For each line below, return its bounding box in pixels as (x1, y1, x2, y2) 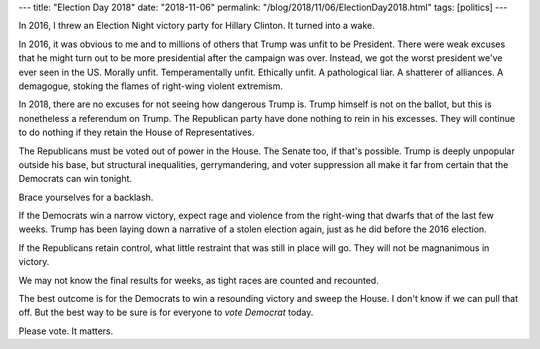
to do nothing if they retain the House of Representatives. (18, 126, 255, 139)
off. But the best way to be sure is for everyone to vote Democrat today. (18, 306, 314, 319)
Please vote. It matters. (18, 325, 114, 337)
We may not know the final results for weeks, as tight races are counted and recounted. (18, 274, 379, 286)
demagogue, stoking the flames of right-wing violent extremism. (18, 80, 284, 92)
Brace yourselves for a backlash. (18, 191, 154, 203)
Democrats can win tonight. (18, 173, 133, 185)
